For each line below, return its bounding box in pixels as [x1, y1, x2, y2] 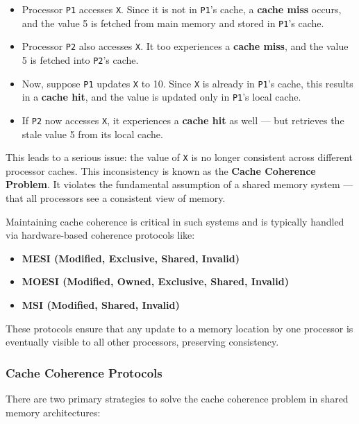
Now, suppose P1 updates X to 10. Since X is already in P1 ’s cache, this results [22, 76, 353, 90]
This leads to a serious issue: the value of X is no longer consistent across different [6, 150, 353, 164]
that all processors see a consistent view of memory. [6, 191, 226, 205]
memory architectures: [6, 405, 101, 419]
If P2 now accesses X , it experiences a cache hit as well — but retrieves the [22, 112, 344, 127]
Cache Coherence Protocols [6, 364, 162, 381]
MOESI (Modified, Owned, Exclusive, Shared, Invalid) [22, 274, 289, 289]
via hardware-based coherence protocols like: [6, 228, 195, 242]
